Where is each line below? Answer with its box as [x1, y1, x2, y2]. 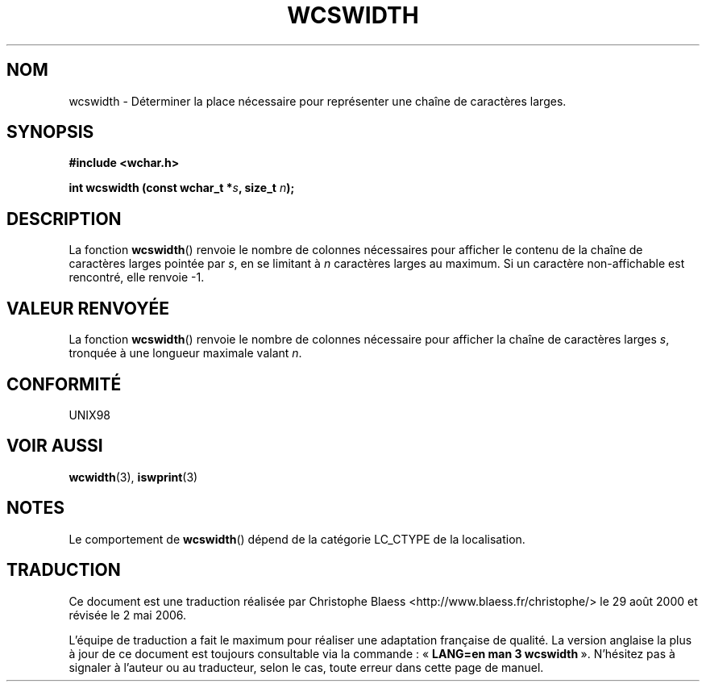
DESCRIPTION [6, 208, 122, 229]
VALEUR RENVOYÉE [6, 298, 169, 319]
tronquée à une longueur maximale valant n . [69, 346, 302, 361]
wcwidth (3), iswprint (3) [69, 469, 198, 484]
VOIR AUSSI [6, 436, 103, 457]
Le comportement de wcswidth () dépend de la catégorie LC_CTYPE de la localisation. [69, 532, 525, 546]
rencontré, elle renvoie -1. [69, 270, 205, 285]
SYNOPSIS [6, 122, 94, 143]
